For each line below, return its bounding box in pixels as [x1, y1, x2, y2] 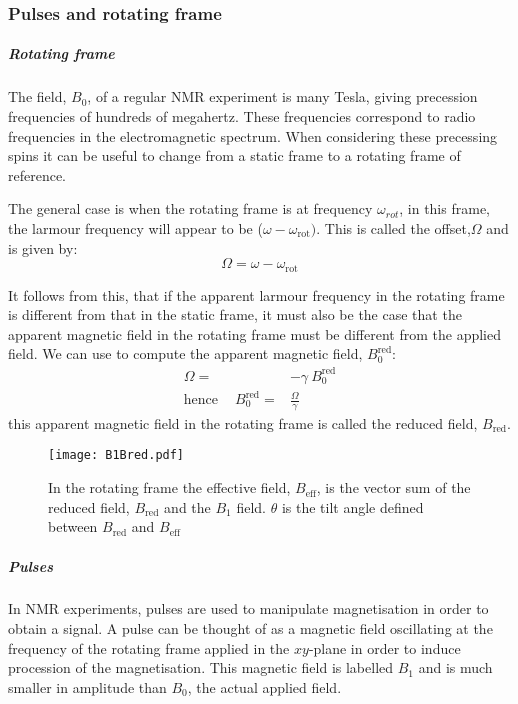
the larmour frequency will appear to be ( [8, 217, 263, 238]
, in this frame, [399, 198, 490, 219]
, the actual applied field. [187, 676, 342, 697]
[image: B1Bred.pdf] [48, 448, 185, 463]
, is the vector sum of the [316, 477, 471, 498]
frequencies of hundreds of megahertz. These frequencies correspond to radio [8, 106, 476, 126]
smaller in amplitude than [8, 676, 167, 697]
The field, [8, 86, 67, 107]
